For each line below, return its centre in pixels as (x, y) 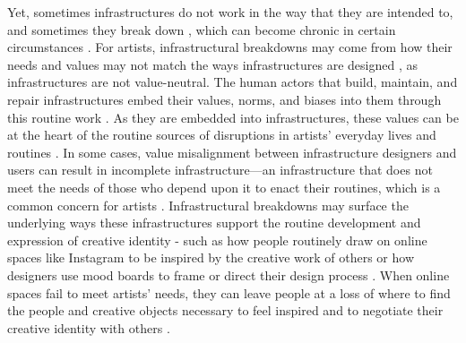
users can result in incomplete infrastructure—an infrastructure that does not (220, 170)
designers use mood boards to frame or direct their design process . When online (229, 274)
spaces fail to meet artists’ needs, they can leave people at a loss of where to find (229, 292)
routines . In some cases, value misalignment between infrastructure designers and (232, 152)
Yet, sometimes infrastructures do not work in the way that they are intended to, (230, 12)
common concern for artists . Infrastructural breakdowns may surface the (208, 205)
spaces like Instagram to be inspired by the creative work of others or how (211, 257)
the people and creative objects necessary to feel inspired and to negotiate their (225, 310)
